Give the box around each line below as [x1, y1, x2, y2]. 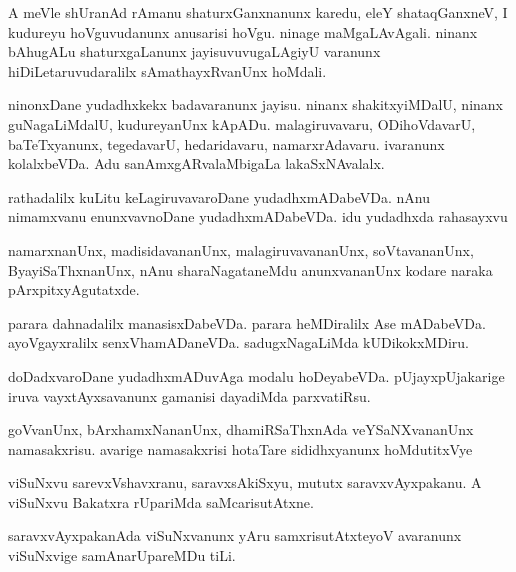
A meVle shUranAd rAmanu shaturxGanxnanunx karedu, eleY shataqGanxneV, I [8, 2, 508, 22]
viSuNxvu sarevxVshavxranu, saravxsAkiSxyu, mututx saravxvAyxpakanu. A [8, 472, 482, 493]
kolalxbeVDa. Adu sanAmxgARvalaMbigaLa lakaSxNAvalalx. [8, 153, 385, 174]
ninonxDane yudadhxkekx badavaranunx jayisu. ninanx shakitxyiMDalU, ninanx [8, 94, 504, 115]
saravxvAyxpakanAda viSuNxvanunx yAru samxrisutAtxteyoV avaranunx [8, 525, 462, 546]
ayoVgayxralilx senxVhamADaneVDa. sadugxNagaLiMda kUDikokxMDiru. [8, 332, 469, 353]
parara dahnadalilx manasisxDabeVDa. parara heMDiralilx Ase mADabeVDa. [8, 312, 486, 333]
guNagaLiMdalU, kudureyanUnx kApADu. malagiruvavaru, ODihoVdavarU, [8, 113, 476, 134]
